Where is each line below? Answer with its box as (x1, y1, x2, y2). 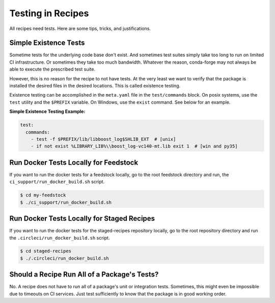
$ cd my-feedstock (20, 192, 66, 198)
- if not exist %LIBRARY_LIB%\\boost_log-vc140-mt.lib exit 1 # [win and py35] (31, 143, 238, 149)
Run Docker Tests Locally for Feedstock (9, 158, 139, 167)
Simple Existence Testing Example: (9, 108, 86, 114)
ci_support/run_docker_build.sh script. (9, 178, 105, 185)
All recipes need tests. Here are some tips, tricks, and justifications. (9, 25, 151, 32)
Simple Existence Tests (9, 39, 85, 47)
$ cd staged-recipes (20, 248, 71, 254)
